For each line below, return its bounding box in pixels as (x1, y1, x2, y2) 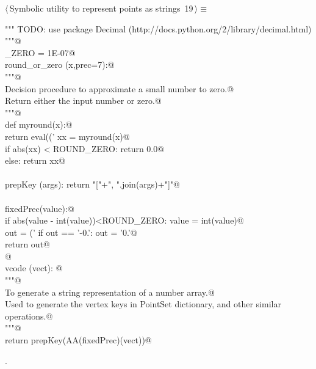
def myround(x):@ (5, 118, 73, 131)
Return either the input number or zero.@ (5, 94, 162, 107)
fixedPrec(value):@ (5, 202, 74, 214)
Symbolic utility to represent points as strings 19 (9, 2, 193, 14)
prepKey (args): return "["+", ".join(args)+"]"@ (5, 178, 180, 191)
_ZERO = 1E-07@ (5, 46, 76, 59)
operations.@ (5, 309, 53, 322)
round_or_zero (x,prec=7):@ (5, 58, 115, 71)
